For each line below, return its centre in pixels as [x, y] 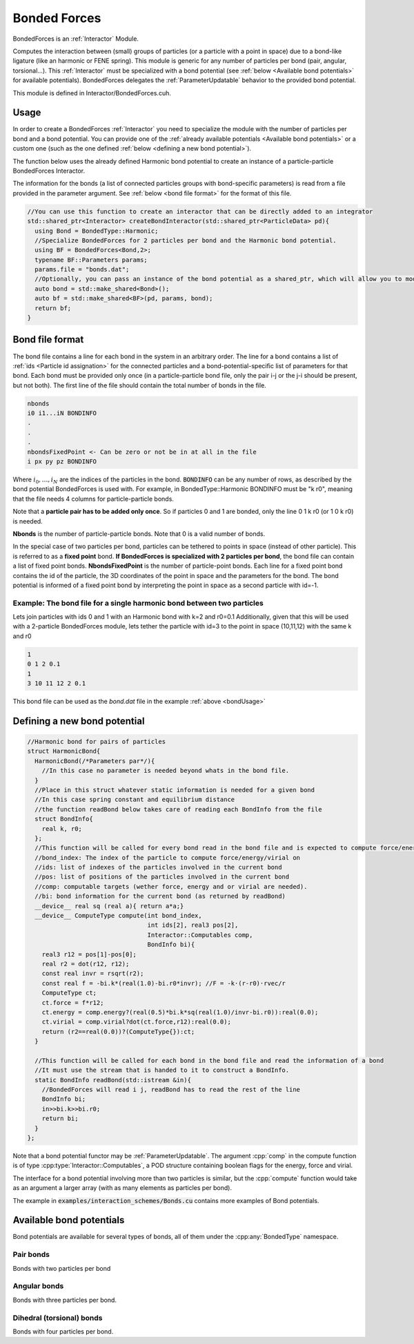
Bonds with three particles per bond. [65, 1300]
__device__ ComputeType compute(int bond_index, [119, 916]
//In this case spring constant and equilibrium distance [135, 800]
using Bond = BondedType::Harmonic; [97, 231]
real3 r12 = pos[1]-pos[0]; [89, 954]
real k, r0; [62, 828]
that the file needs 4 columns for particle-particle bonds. [93, 499]
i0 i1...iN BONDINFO [62, 413]
